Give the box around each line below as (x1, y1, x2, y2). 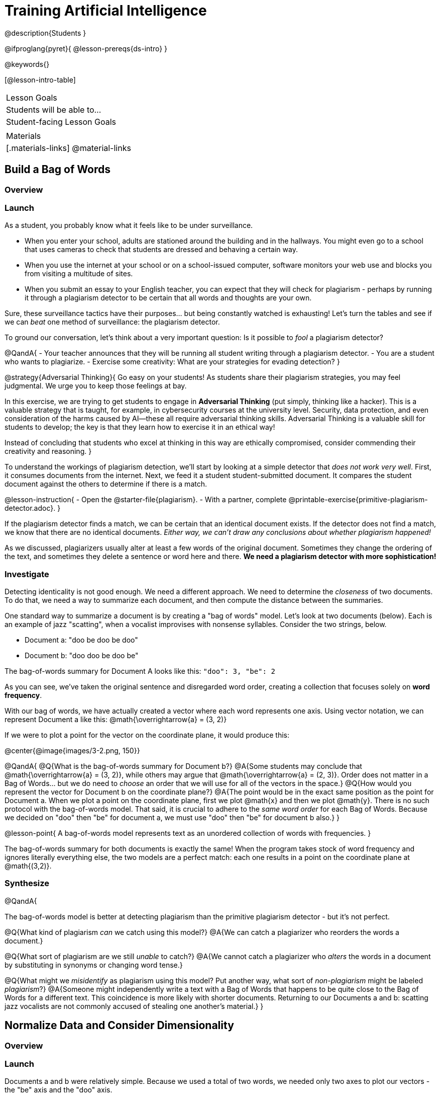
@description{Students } (5, 28, 86, 37)
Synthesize (5, 878, 50, 889)
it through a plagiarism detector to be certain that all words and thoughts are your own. (25, 293, 312, 302)
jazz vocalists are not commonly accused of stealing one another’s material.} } (5, 1001, 264, 1010)
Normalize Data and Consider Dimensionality (5, 1019, 234, 1032)
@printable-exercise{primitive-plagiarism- (288, 495, 428, 504)
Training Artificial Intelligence (5, 2, 207, 19)
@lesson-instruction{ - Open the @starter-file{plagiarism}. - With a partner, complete (5, 495, 287, 504)
